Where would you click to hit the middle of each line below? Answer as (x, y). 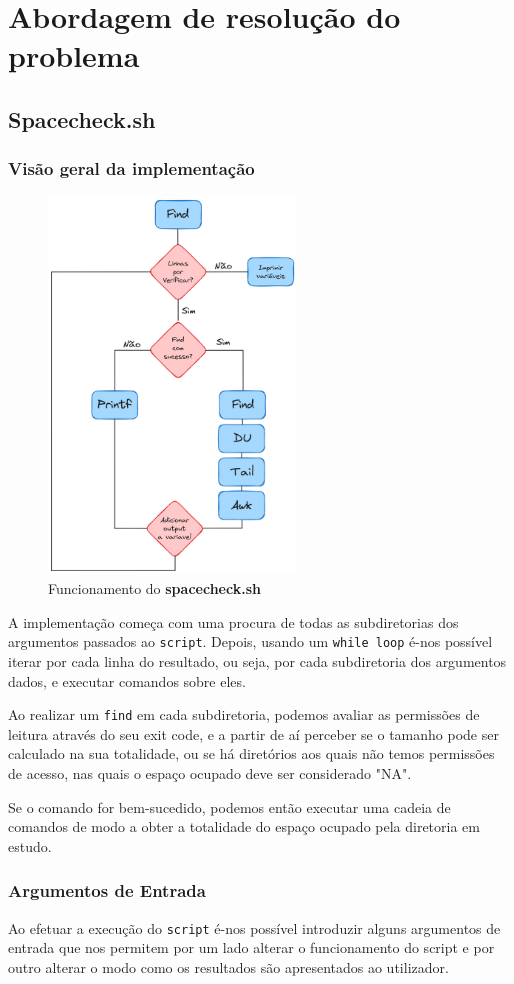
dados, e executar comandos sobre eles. (127, 680)
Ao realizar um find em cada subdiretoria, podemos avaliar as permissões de (244, 714)
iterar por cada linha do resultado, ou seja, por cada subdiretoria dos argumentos (257, 660)
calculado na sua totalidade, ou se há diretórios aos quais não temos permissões (251, 753)
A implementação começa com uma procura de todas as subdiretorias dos (233, 621)
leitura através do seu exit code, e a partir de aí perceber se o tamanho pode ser (253, 733)
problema (74, 55)
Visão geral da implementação (131, 168)
